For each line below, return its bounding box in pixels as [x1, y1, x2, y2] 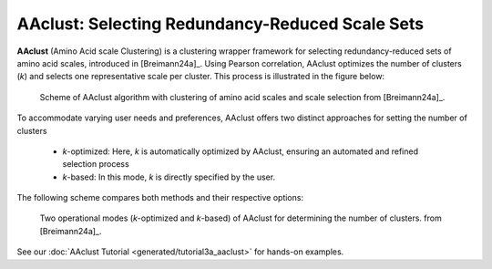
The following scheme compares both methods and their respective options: [16, 192, 304, 203]
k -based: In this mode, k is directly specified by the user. [62, 171, 276, 182]
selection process [62, 159, 129, 170]
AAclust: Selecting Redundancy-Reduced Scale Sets [16, 14, 424, 34]
